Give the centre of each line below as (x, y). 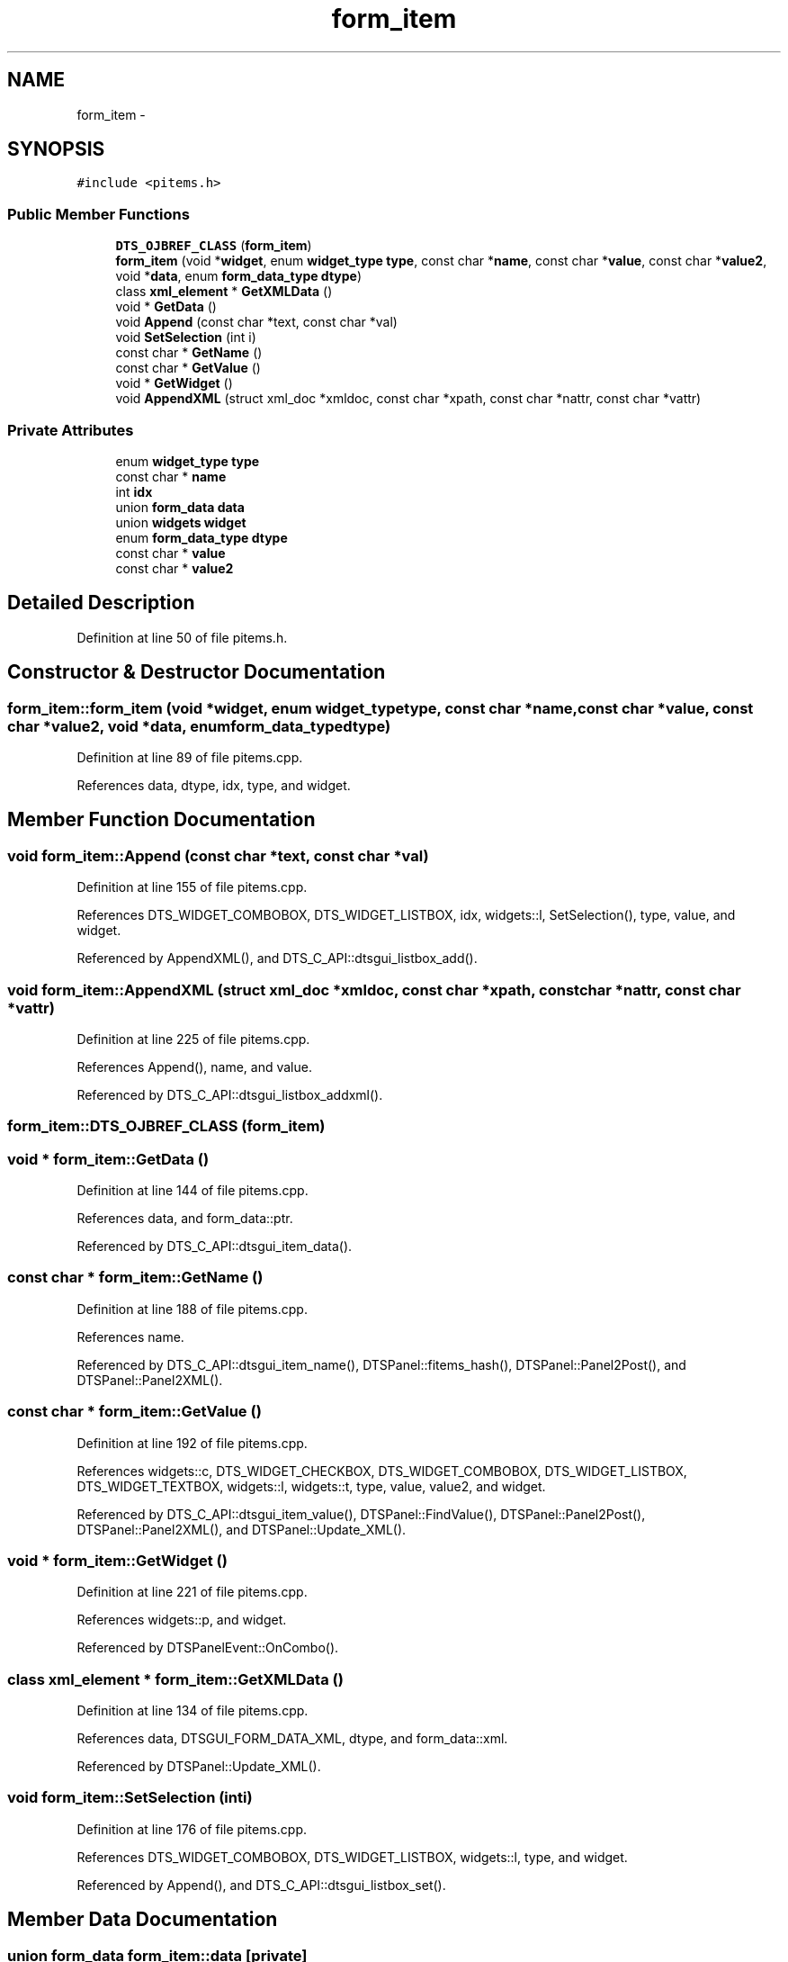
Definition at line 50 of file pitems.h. (182, 637)
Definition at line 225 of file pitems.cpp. (193, 1039)
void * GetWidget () (174, 383)
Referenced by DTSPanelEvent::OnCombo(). (208, 1648)
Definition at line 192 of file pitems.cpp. (192, 1443)
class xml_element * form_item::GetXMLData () (175, 1679)
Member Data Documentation (143, 1920)
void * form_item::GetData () (108, 1159)
